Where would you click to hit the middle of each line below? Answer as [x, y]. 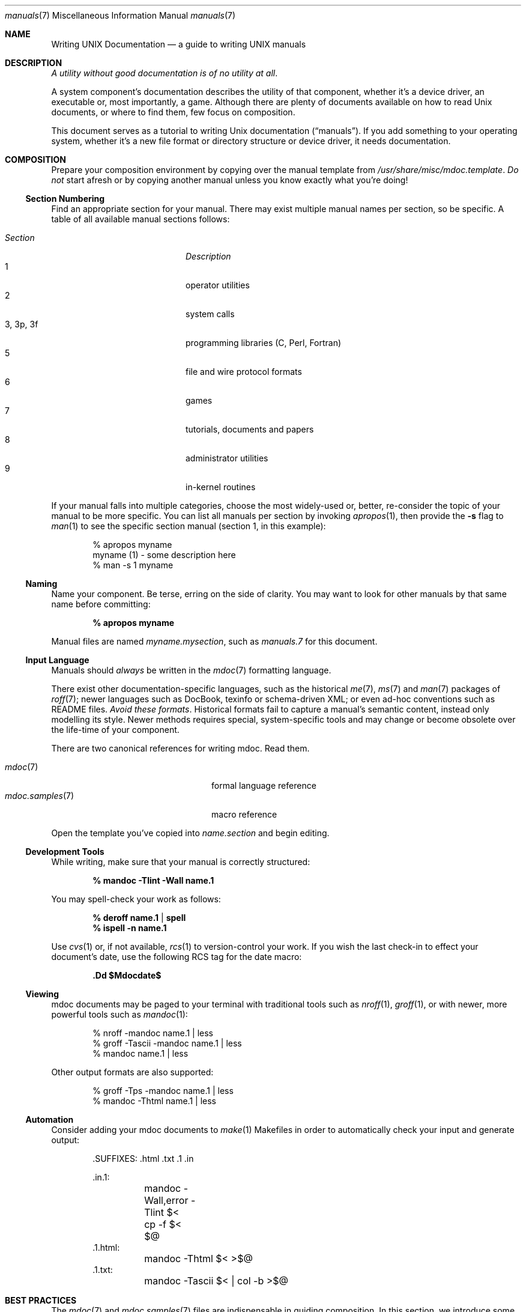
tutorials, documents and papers [250, 429]
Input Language [57, 660]
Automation [50, 1119]
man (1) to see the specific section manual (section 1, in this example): [189, 526]
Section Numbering [65, 199]
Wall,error [166, 1200]
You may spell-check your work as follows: [136, 899]
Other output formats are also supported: [132, 1072]
